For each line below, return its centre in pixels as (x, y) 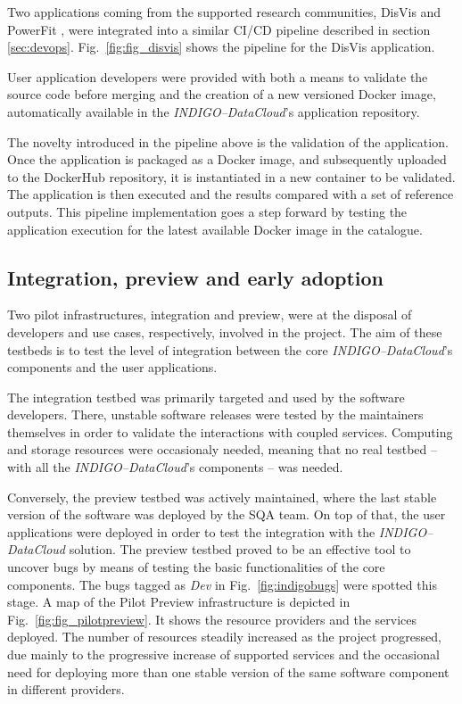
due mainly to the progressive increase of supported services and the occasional (223, 654)
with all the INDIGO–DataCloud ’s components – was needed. (175, 467)
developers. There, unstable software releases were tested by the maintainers (215, 414)
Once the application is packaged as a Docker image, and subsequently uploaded (227, 159)
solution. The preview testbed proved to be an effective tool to (240, 549)
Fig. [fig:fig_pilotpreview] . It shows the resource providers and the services (212, 619)
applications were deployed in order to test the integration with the (191, 531)
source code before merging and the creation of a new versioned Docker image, (222, 94)
